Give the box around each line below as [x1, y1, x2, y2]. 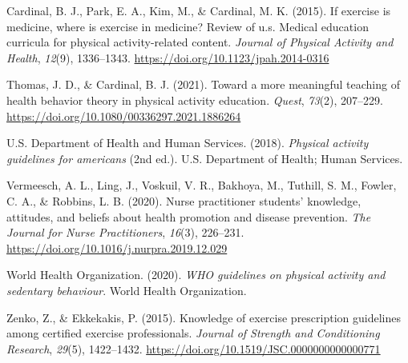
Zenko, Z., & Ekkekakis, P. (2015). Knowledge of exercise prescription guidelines [6, 309, 401, 325]
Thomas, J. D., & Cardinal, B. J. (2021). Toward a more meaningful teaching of [6, 76, 400, 93]
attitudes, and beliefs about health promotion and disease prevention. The [6, 208, 371, 225]
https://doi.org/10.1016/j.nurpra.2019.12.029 [6, 239, 228, 256]
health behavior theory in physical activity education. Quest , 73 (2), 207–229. [6, 91, 383, 108]
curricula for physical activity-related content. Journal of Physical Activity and [6, 34, 394, 50]
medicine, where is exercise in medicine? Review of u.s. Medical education [6, 18, 369, 34]
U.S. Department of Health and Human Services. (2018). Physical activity [6, 134, 369, 151]
